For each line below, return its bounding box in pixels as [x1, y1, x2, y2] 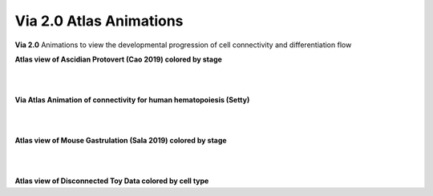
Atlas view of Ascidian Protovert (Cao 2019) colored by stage [14, 54, 222, 64]
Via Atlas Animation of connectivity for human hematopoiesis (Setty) [14, 95, 250, 105]
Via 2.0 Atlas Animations [14, 12, 184, 30]
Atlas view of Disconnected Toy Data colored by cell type [14, 176, 209, 186]
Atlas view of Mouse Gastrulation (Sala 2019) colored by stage [14, 136, 228, 146]
